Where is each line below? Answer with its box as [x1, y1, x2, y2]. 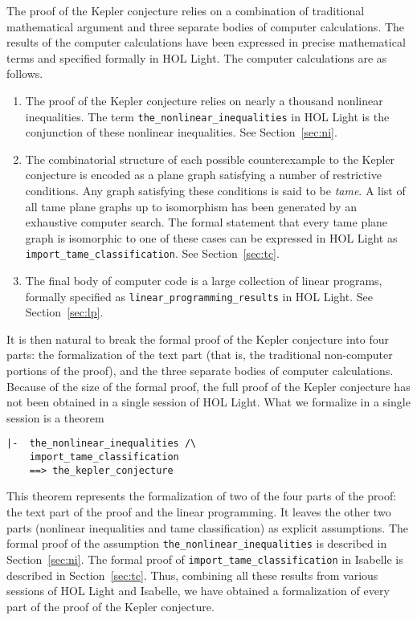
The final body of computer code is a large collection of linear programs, [25, 272, 382, 289]
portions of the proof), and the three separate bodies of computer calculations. [6, 362, 394, 379]
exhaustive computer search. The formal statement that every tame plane [25, 214, 388, 230]
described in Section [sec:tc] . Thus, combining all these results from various [6, 566, 378, 583]
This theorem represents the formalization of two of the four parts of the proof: [6, 487, 397, 504]
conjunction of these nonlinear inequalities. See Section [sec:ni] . [25, 124, 337, 141]
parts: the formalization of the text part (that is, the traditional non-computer [6, 346, 393, 363]
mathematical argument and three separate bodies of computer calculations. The [6, 18, 405, 35]
